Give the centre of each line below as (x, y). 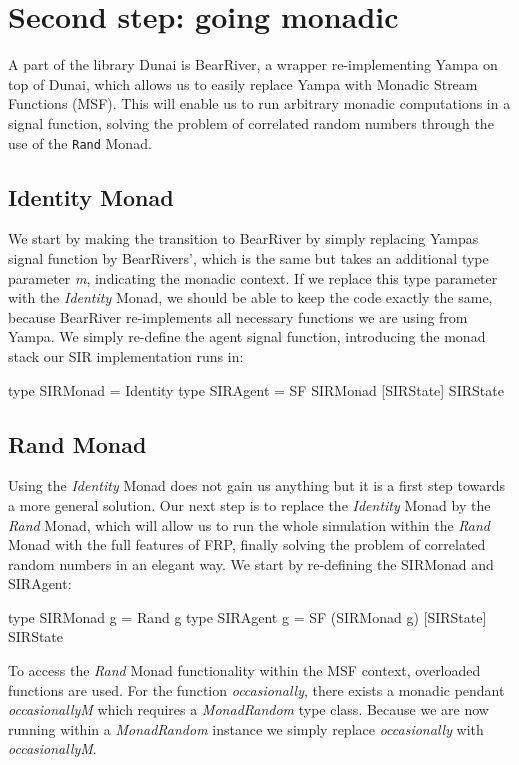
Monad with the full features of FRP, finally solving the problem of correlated (247, 544)
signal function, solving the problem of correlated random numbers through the (251, 122)
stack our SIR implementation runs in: (126, 355)
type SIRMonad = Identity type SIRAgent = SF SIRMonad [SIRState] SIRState (256, 389)
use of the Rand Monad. (80, 142)
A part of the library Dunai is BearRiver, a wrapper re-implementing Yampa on (253, 64)
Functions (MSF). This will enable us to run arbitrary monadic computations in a (259, 103)
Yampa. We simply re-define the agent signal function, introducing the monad (247, 336)
